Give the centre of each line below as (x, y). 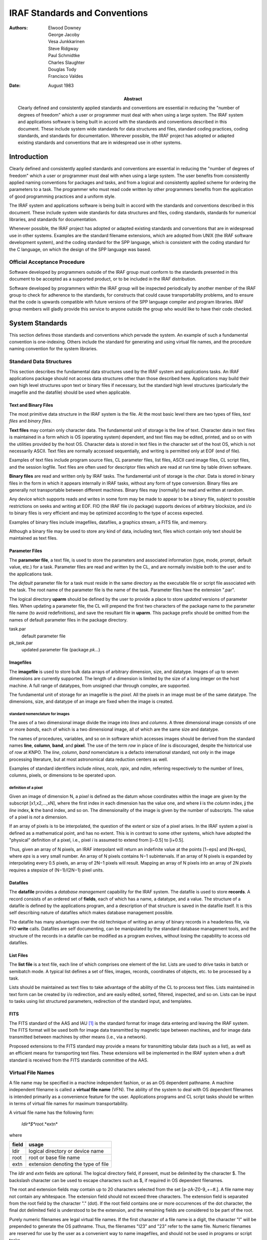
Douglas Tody (62, 69)
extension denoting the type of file (69, 1164)
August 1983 (61, 85)
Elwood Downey (65, 28)
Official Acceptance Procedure (47, 262)
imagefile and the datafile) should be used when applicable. (70, 392)
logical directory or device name (66, 1151)
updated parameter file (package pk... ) (61, 650)
